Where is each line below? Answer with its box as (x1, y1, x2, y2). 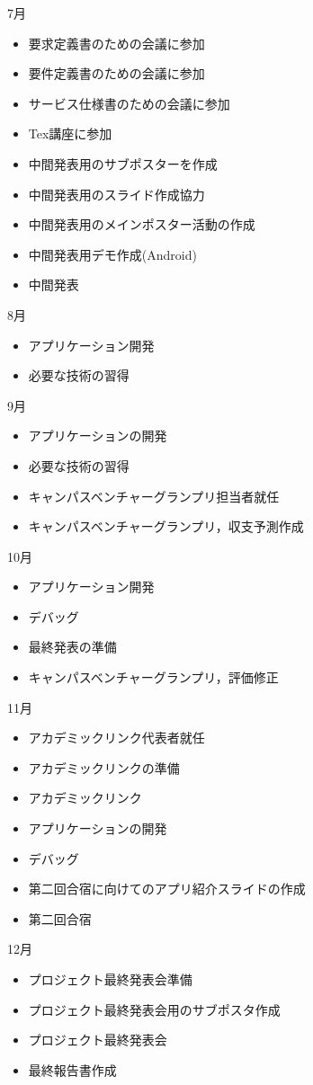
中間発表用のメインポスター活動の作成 (28, 215, 255, 234)
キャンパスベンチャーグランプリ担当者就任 (28, 486, 280, 505)
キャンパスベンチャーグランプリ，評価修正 (28, 668, 279, 687)
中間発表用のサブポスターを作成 (28, 154, 218, 173)
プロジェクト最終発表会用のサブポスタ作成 (28, 1000, 281, 1018)
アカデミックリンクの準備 (28, 758, 180, 777)
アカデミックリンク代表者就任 (28, 728, 205, 747)
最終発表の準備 (28, 637, 117, 656)
